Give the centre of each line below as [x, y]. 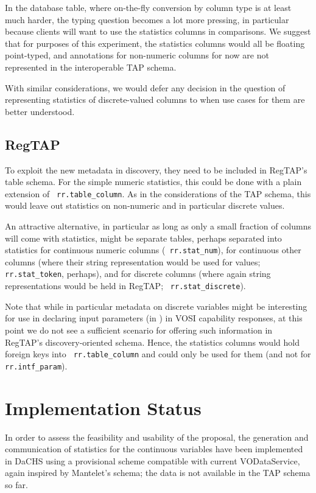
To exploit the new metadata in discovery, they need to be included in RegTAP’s [156, 170]
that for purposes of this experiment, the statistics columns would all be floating [155, 43]
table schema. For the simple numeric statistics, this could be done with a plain [153, 182]
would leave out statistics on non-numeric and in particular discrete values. [145, 205]
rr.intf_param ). [36, 365]
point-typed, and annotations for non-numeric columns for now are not [137, 55]
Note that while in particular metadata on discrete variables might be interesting [156, 306]
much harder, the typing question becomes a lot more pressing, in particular [147, 19]
